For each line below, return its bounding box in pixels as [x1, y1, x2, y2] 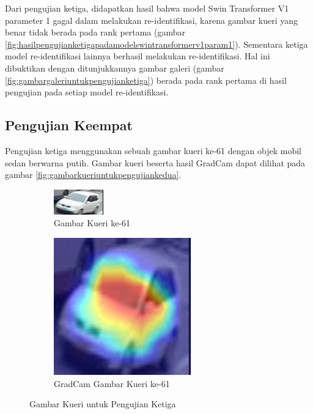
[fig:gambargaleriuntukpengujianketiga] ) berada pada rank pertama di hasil [5, 73, 287, 86]
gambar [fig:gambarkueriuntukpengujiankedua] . [5, 168, 182, 181]
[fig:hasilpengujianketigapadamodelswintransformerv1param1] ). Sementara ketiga [5, 37, 308, 50]
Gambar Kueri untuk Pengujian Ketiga [29, 397, 176, 410]
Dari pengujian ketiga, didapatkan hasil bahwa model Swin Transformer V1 [5, 2, 289, 14]
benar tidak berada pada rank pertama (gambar [5, 26, 186, 39]
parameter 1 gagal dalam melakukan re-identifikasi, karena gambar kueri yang [5, 13, 298, 26]
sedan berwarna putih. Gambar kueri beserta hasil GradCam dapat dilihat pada [5, 156, 306, 169]
